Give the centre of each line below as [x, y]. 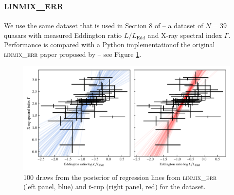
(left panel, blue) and [55, 186]
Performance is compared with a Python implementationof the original [109, 44]
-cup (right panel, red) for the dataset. [148, 186]
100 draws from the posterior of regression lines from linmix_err [120, 177]
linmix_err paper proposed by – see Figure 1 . [73, 54]
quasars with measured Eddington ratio [63, 35]
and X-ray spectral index [185, 35]
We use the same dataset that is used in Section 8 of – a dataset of [104, 26]
